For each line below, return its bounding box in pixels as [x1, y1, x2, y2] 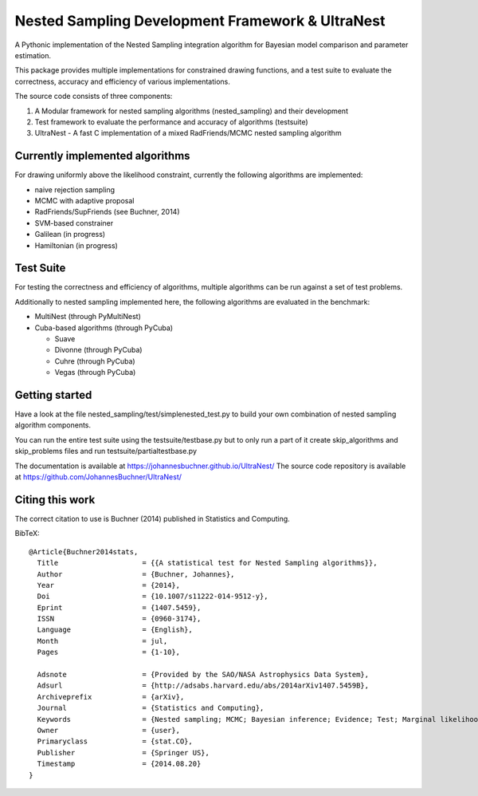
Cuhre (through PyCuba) [54, 356, 135, 366]
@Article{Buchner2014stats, [29, 547, 139, 556]
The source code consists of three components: [14, 92, 173, 101]
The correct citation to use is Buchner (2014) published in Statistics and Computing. [14, 514, 290, 523]
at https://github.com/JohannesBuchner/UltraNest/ [14, 472, 182, 482]
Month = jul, [37, 636, 168, 645]
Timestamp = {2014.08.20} [37, 759, 202, 769]
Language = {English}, [37, 625, 193, 634]
